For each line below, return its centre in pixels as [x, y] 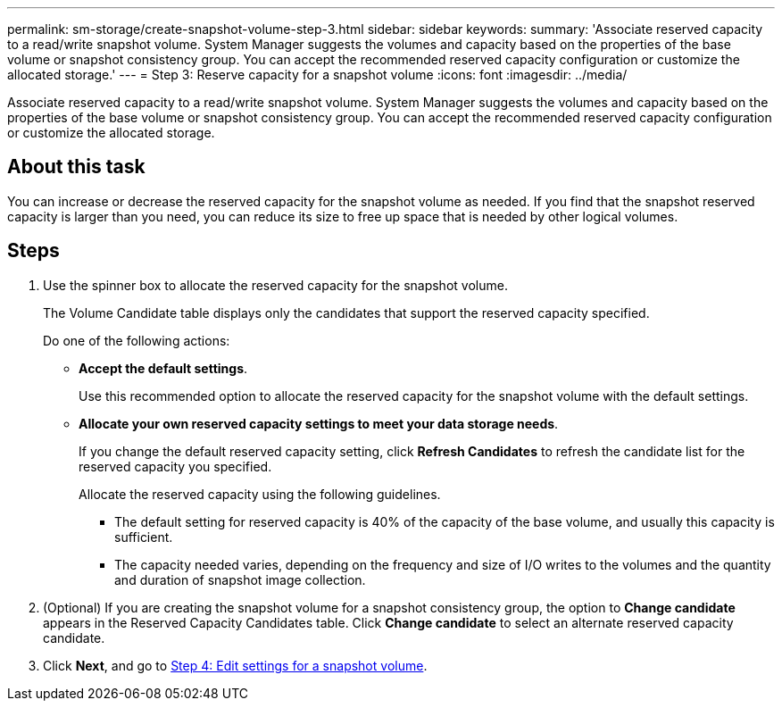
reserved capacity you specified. [175, 466]
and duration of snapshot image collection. [240, 579]
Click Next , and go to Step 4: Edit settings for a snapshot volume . [235, 665]
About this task [76, 167]
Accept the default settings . [163, 368]
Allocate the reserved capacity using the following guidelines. [260, 494]
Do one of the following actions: [137, 340]
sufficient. [144, 537]
